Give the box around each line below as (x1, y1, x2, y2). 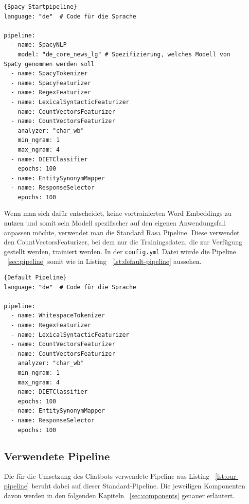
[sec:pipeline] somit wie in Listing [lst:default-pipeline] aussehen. (7, 256, 202, 266)
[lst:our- (215, 471, 238, 481)
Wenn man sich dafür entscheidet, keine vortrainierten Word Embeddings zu (4, 208, 232, 218)
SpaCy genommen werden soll (4, 60, 95, 68)
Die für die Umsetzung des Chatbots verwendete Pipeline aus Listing (4, 471, 210, 481)
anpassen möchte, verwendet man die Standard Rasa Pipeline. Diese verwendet (4, 227, 240, 237)
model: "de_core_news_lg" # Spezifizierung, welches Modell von (18, 51, 231, 58)
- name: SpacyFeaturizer (11, 79, 91, 87)
